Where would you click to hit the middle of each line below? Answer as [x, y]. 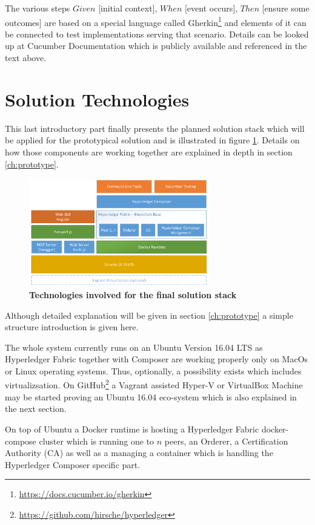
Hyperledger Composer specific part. [73, 464]
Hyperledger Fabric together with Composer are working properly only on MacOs [157, 359]
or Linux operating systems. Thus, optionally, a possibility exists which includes [153, 370]
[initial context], [128, 8]
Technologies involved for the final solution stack [133, 294]
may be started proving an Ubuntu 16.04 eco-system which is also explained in [151, 396]
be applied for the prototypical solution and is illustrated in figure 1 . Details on [152, 140]
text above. [26, 58]
